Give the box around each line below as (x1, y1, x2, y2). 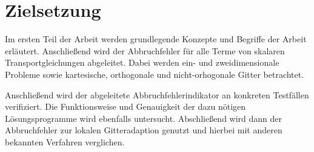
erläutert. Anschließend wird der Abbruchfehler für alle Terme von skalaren (5, 44, 285, 57)
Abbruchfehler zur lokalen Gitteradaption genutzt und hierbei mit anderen (5, 124, 282, 136)
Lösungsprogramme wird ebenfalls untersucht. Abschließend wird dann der (5, 112, 282, 124)
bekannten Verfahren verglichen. (5, 135, 125, 148)
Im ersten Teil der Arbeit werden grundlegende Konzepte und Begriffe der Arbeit (5, 33, 307, 45)
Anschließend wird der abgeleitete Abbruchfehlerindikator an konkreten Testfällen (5, 88, 309, 101)
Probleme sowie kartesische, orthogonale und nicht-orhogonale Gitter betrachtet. (5, 68, 304, 80)
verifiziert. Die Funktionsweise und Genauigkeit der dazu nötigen (5, 100, 246, 113)
